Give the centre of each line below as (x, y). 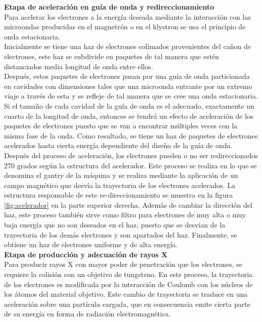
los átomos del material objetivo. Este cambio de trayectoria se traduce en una (126, 294)
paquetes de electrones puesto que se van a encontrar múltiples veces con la (121, 126)
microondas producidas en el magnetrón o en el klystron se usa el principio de (125, 27)
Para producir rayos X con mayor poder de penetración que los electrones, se (123, 264)
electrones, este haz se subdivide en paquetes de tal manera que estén (112, 56)
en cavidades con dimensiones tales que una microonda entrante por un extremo (128, 86)
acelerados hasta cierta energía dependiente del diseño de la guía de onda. (118, 145)
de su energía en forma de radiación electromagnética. (88, 314)
